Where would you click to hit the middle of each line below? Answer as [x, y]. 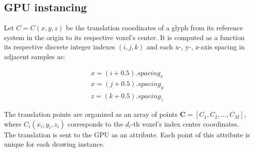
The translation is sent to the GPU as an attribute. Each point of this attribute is [127, 134]
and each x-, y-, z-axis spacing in [196, 47]
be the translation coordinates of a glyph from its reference [154, 28]
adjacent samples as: [35, 56]
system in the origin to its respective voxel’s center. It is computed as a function [124, 37]
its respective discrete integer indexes [60, 47]
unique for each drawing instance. [54, 144]
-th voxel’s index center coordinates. [185, 123]
